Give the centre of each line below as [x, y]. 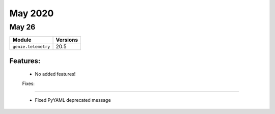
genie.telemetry [31, 47]
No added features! [55, 74]
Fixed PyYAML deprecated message [73, 100]
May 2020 [32, 13]
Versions [67, 40]
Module [22, 40]
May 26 [22, 27]
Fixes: [29, 83]
